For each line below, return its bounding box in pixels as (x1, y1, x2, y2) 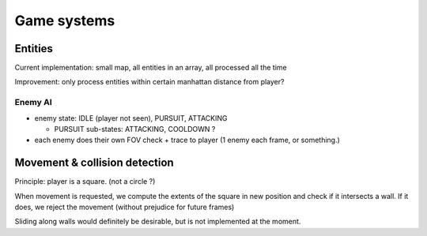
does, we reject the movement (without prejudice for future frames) (14, 202, 235, 212)
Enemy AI (14, 97, 53, 108)
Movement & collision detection (14, 156, 174, 170)
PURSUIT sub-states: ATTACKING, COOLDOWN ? (54, 124, 216, 133)
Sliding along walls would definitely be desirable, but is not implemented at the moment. (14, 217, 301, 227)
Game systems (14, 12, 115, 29)
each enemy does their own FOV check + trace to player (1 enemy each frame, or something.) (34, 135, 340, 145)
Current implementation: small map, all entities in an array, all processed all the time (14, 63, 288, 73)
